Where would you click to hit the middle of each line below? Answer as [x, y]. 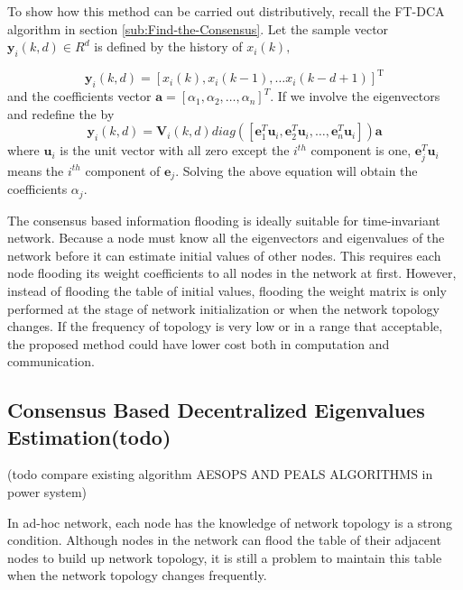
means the [36, 170]
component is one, [361, 150]
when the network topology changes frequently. [137, 575]
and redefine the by [61, 113]
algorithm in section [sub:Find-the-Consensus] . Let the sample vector [198, 28]
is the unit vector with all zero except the [175, 150]
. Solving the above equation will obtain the [296, 170]
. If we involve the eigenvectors [355, 96]
